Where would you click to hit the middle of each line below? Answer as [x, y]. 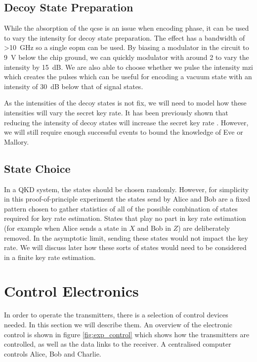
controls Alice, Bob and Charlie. [53, 353]
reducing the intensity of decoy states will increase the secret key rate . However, [126, 122]
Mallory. [17, 141]
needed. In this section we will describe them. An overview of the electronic [118, 324]
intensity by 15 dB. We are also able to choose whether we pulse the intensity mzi [128, 67]
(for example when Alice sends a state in [65, 228]
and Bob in [154, 228]
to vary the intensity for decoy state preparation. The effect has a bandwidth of [125, 37]
